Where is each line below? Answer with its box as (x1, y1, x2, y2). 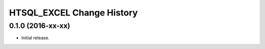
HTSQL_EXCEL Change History (9, 7, 138, 18)
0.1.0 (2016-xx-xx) (9, 21, 71, 30)
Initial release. (21, 35, 50, 41)
